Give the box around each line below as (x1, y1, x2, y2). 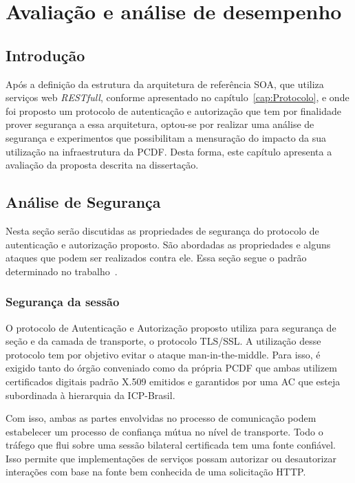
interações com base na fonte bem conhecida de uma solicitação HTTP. (6, 464, 306, 479)
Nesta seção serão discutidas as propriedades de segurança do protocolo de (6, 223, 319, 237)
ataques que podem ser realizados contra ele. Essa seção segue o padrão (6, 250, 307, 265)
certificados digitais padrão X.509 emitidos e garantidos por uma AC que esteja (6, 374, 341, 388)
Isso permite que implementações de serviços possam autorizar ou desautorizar (6, 451, 337, 465)
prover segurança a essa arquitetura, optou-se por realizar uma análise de (6, 117, 314, 131)
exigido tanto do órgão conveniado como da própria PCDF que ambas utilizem (6, 361, 337, 375)
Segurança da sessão (6, 293, 120, 310)
